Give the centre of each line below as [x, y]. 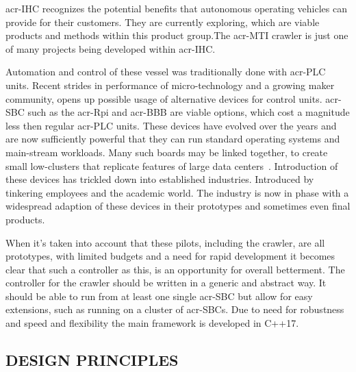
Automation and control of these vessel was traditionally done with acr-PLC [166, 72]
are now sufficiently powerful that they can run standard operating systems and [173, 139]
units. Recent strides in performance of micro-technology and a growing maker [170, 85]
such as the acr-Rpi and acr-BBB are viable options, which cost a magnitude [189, 112]
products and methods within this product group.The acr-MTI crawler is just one [177, 35]
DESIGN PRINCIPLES [92, 360]
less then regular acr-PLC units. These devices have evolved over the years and [171, 125]
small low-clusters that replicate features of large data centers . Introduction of [172, 165]
